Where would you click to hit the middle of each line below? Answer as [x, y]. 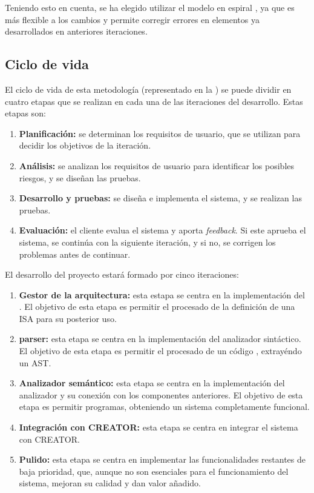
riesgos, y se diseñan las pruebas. [80, 177]
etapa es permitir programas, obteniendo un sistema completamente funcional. [164, 407]
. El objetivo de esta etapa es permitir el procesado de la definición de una [157, 307]
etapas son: [25, 113]
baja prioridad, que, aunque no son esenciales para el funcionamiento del [154, 471]
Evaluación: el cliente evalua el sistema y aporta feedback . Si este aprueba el [162, 230]
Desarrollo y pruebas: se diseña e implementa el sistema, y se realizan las [160, 198]
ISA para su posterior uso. [68, 318]
